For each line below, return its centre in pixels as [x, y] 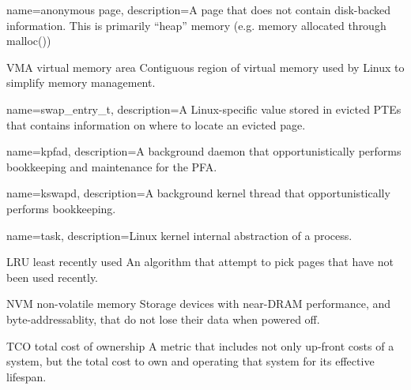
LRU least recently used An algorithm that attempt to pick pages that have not [200, 262]
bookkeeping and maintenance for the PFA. [112, 166]
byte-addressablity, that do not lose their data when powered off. [163, 319]
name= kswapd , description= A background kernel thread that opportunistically [198, 193]
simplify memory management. [81, 82]
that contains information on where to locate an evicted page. [156, 124]
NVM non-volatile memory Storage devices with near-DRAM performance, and [199, 304]
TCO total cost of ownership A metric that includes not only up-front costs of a [200, 345]
